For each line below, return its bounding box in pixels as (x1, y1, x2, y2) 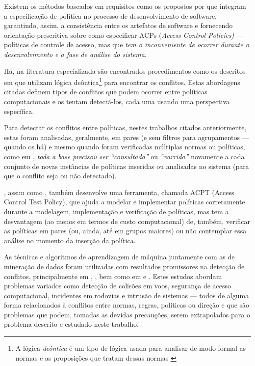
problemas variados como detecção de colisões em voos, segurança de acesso (4, 281, 231, 291)
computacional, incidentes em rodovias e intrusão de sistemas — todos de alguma (4, 290, 249, 300)
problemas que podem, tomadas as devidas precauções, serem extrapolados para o (4, 309, 250, 319)
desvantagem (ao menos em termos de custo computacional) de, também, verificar (4, 216, 251, 226)
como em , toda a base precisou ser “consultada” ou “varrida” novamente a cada (4, 151, 245, 161)
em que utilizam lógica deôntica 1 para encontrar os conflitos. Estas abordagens (4, 76, 240, 87)
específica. (4, 106, 34, 116)
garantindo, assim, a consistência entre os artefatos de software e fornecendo (4, 20, 233, 30)
